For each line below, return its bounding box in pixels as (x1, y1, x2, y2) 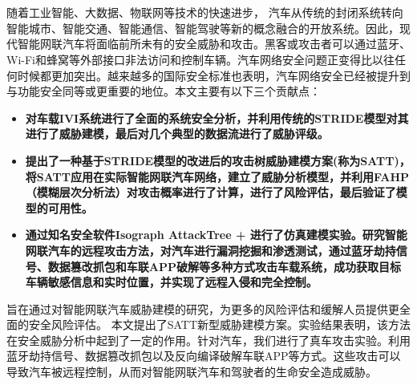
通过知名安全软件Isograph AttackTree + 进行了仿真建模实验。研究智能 (25, 226, 407, 243)
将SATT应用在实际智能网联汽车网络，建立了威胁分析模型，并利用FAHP (25, 168, 410, 184)
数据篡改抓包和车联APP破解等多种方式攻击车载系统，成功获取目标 (47, 257, 401, 274)
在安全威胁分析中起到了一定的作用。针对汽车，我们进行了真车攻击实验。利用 (6, 331, 411, 348)
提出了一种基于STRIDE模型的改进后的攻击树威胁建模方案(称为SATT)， (25, 152, 411, 168)
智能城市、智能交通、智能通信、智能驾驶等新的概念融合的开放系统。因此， (6, 19, 399, 36)
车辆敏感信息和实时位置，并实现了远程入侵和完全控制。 (25, 274, 318, 290)
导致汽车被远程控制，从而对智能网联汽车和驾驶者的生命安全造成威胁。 (6, 363, 377, 380)
